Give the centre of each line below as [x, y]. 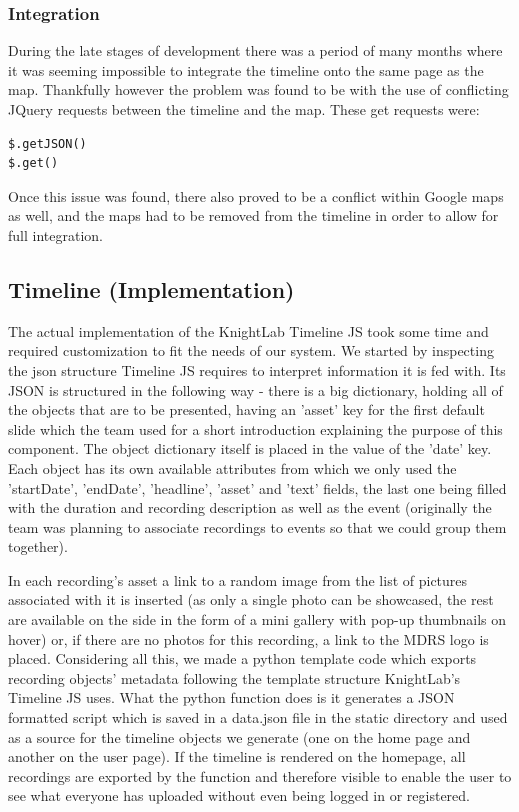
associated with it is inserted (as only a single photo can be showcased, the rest [251, 599]
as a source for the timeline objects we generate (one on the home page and [239, 736]
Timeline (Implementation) [151, 288]
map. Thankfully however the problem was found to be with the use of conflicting [258, 89]
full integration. [55, 234]
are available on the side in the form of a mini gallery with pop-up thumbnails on [257, 619]
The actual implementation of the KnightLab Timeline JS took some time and [248, 330]
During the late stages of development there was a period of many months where [255, 50]
